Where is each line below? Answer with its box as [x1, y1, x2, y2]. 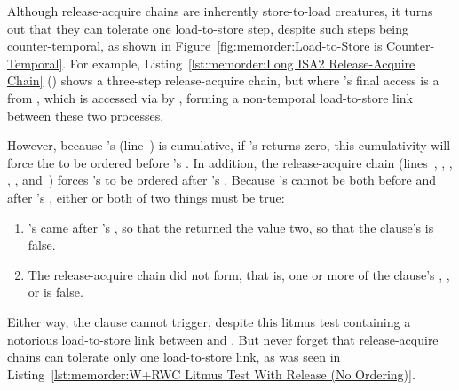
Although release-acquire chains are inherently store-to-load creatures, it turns [7, 2, 433, 20]
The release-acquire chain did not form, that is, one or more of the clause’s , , [28, 265, 450, 283]
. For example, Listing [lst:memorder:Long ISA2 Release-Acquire [62, 53, 415, 72]
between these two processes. [7, 106, 164, 124]
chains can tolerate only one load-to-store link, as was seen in [7, 347, 341, 366]
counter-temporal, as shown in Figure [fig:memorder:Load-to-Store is [7, 36, 383, 55]
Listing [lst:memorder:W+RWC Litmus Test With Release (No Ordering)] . [7, 364, 415, 383]
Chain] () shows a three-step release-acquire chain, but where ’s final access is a [7, 71, 439, 90]
